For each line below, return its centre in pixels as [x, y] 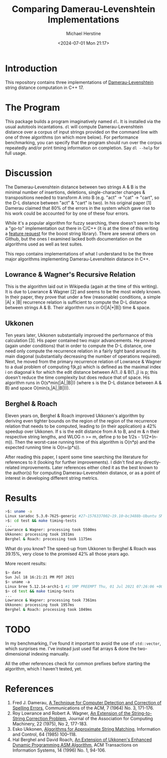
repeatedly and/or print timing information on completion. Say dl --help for [83, 148]
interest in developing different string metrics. [52, 478]
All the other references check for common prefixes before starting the [78, 663]
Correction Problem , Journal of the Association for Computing [89, 718]
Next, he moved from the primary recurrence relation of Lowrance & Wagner [83, 362]
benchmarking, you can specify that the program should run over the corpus [83, 142]
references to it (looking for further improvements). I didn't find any [74, 462]
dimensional [18, 654]
